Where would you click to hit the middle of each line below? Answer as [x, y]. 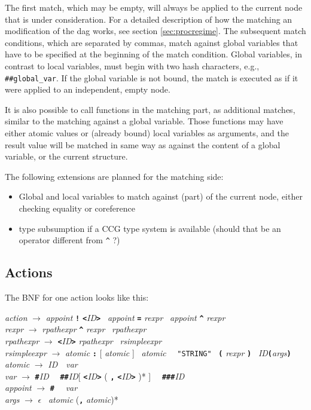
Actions [29, 272]
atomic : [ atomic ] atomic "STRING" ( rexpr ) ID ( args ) [178, 352]
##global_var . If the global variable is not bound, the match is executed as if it [152, 77]
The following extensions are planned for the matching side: [114, 176]
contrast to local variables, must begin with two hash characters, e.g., [132, 65]
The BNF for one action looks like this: [77, 297]
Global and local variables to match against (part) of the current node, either [161, 196]
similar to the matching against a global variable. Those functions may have [144, 121]
